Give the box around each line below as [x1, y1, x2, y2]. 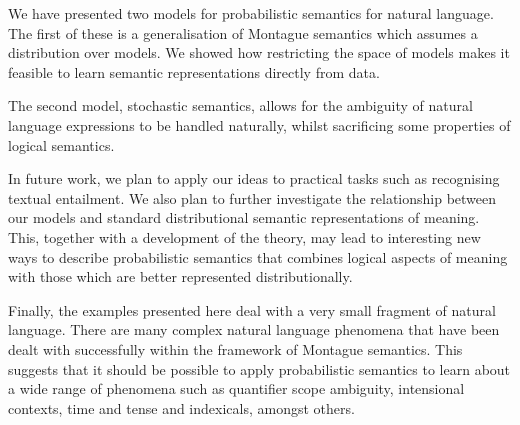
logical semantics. [8, 134, 115, 155]
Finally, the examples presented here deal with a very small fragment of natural [8, 299, 496, 320]
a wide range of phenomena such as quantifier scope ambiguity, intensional [8, 378, 465, 399]
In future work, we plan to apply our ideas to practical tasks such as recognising [8, 168, 500, 189]
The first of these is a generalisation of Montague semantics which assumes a [8, 22, 478, 43]
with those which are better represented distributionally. [8, 266, 353, 287]
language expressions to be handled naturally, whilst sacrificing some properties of [8, 114, 511, 135]
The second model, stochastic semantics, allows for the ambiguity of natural [8, 95, 473, 116]
